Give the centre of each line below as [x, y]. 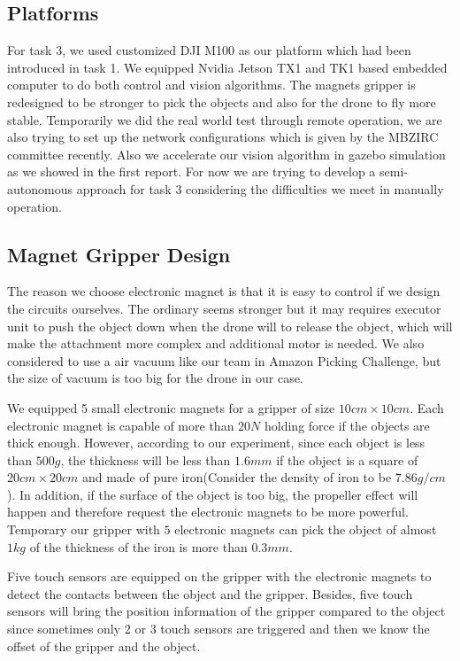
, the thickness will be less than [146, 459]
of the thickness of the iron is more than [138, 546]
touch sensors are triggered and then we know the [295, 629]
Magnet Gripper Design [119, 254]
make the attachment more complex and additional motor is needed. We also [216, 343]
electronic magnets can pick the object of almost [306, 529]
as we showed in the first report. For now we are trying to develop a [192, 171]
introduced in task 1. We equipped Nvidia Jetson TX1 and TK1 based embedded [227, 67]
